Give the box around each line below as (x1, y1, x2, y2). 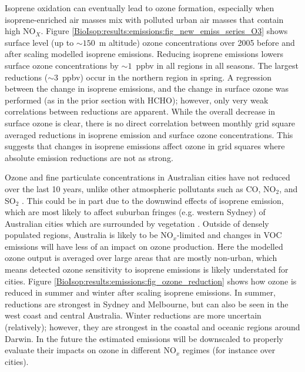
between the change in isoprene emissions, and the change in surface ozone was (5, 82, 289, 95)
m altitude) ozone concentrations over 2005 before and (99, 36, 295, 48)
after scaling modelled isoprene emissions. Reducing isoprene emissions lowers (5, 48, 283, 60)
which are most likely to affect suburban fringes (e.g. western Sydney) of (5, 206, 266, 218)
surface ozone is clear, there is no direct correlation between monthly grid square (5, 116, 296, 129)
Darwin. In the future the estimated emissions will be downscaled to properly (5, 332, 284, 344)
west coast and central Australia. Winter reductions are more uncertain (5, 309, 262, 321)
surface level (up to (5, 36, 74, 48)
